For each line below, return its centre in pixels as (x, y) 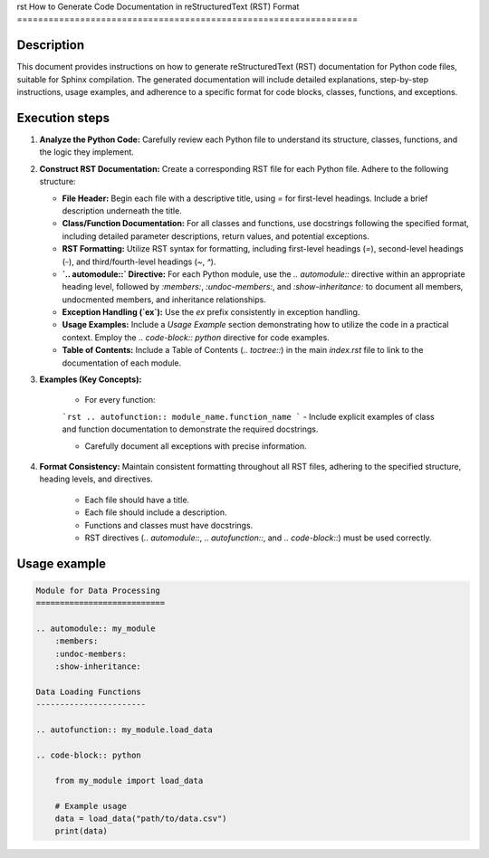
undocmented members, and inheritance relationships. (164, 300)
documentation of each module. (122, 363)
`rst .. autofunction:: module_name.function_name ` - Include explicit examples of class (248, 416)
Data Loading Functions (89, 692)
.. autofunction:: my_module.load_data (124, 730)
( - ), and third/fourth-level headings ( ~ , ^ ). (139, 262)
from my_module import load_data (129, 780)
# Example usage (91, 806)
